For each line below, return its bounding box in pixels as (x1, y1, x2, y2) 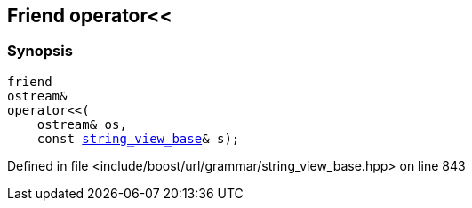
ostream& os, (36, 116, 127, 132)
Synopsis (7, 42, 73, 60)
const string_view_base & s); (36, 131, 240, 146)
